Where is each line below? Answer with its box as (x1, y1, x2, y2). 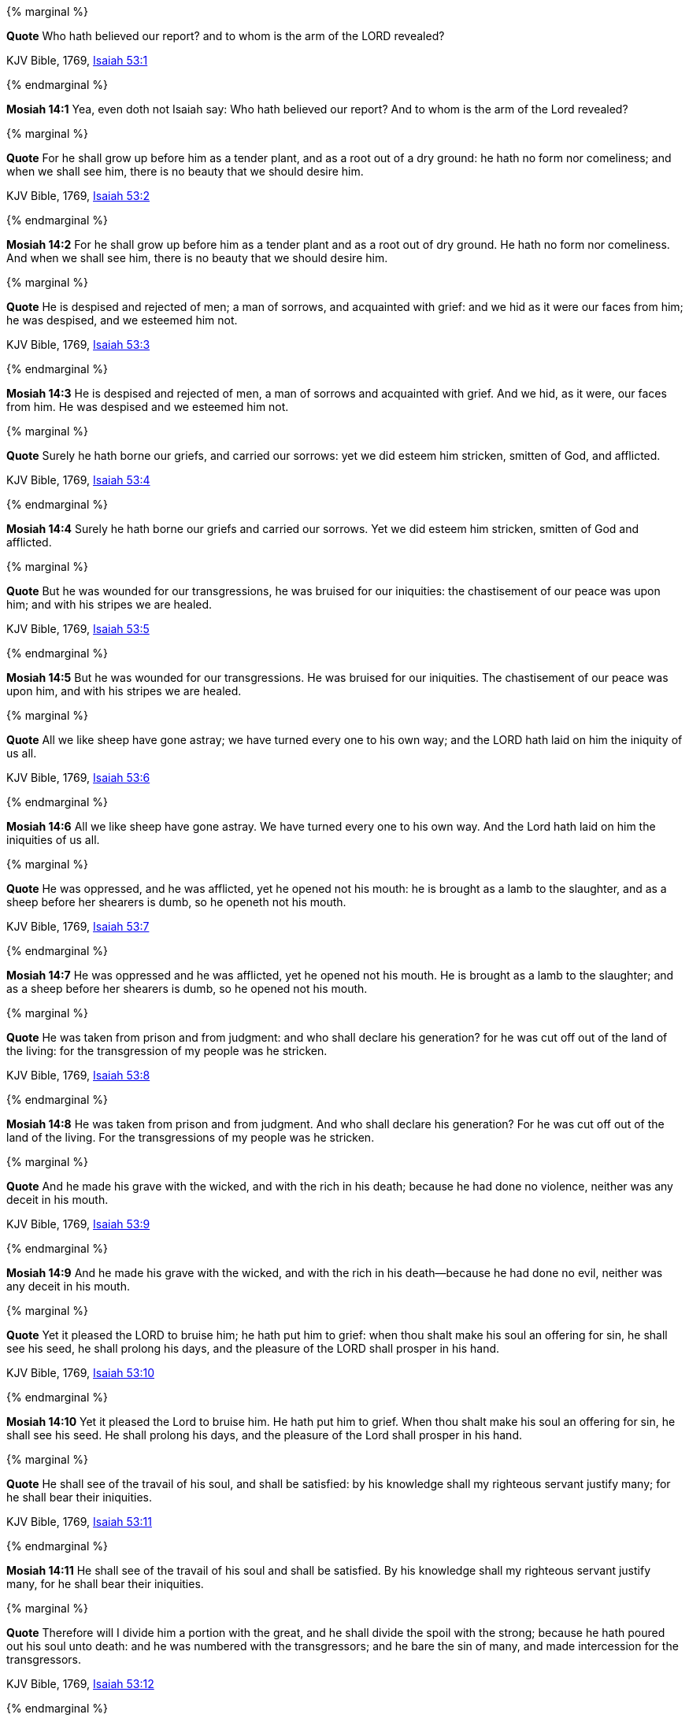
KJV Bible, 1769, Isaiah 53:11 (6, 1515, 152, 1528)
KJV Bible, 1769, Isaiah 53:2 (6, 189, 150, 202)
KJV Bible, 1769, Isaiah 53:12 (6, 1677, 154, 1690)
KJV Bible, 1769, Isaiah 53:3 (6, 338, 150, 351)
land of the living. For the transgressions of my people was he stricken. (6, 1131, 375, 1144)
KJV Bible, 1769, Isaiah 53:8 (6, 1068, 150, 1082)
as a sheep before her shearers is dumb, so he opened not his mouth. (6, 982, 368, 995)
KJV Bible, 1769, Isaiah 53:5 (6, 622, 150, 635)
